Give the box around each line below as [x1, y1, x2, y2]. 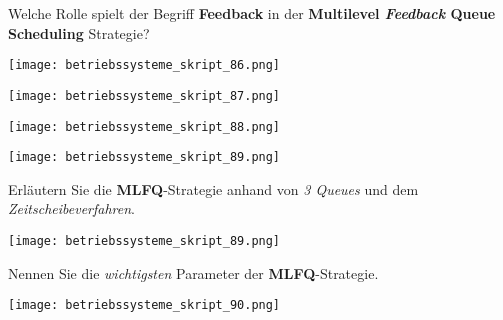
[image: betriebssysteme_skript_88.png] [8, 119, 281, 134]
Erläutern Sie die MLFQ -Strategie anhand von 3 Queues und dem [8, 178, 419, 199]
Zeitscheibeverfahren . [8, 198, 135, 219]
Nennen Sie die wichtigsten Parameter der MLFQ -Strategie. [8, 262, 379, 283]
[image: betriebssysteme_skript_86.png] [8, 58, 281, 73]
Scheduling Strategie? [8, 22, 150, 43]
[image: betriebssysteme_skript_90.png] [8, 298, 281, 313]
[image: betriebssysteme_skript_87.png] [8, 88, 281, 103]
